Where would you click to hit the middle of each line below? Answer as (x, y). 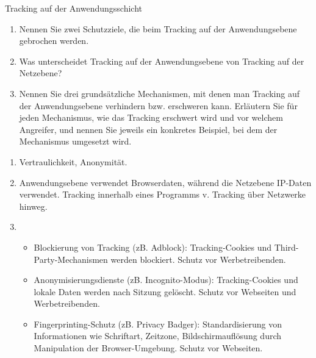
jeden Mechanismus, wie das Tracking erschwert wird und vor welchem (151, 117)
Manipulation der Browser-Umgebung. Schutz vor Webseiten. (148, 348)
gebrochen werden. (54, 41)
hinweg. (33, 206)
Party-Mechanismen (71, 259)
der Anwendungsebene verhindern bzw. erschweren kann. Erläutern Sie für (158, 105)
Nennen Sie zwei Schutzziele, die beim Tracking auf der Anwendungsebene (158, 28)
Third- (286, 247)
